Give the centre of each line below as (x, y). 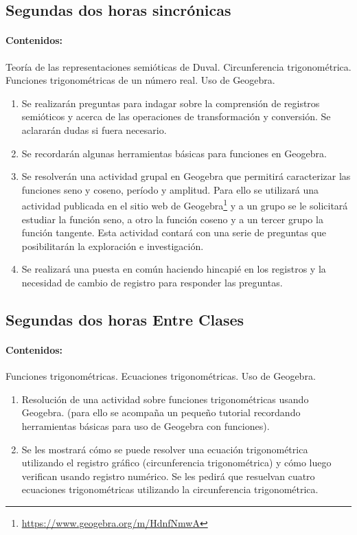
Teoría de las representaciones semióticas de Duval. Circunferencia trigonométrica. (178, 66)
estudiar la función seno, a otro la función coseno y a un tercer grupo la (172, 219)
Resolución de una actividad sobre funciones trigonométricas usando (165, 399)
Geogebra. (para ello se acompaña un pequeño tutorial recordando (161, 412)
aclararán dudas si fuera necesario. (94, 129)
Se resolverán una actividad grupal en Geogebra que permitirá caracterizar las (186, 176)
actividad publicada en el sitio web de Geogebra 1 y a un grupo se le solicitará (185, 204)
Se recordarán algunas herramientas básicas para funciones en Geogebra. (174, 153)
